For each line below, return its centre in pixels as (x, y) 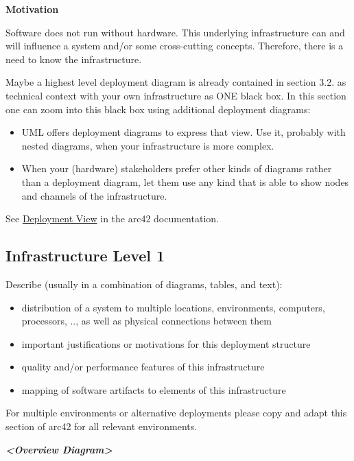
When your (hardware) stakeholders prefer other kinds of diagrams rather (177, 168)
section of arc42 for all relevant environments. (102, 426)
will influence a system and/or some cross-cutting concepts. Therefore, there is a (175, 46)
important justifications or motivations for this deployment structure (166, 343)
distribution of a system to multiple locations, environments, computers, (173, 307)
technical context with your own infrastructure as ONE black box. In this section (176, 95)
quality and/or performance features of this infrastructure (143, 367)
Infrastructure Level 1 (85, 256)
